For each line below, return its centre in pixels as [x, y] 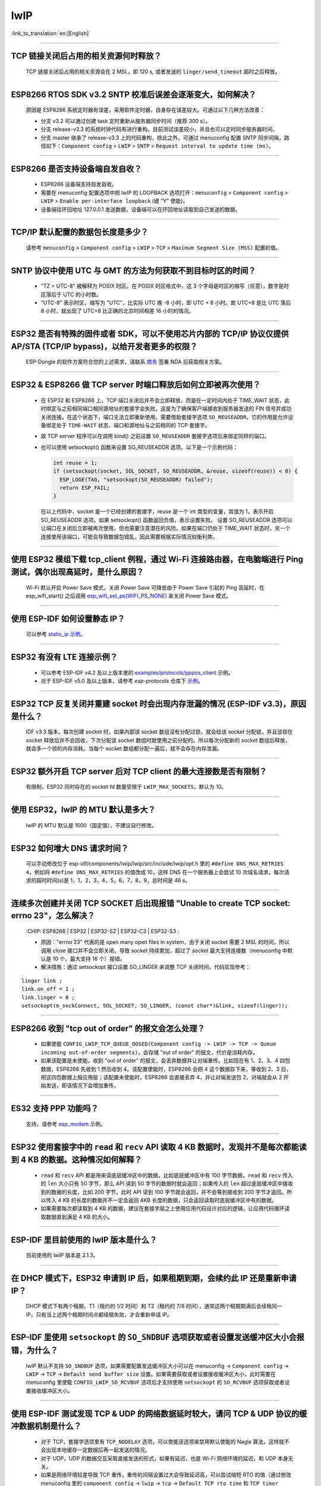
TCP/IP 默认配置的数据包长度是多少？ [80, 232]
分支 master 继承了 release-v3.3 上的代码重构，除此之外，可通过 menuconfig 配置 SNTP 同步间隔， [163, 137]
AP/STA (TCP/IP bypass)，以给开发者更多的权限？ [104, 346]
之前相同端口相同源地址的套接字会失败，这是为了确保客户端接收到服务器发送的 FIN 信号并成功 [177, 409]
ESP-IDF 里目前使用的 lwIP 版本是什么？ [84, 1240]
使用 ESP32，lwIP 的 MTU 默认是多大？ [83, 810]
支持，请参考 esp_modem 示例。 [66, 1124]
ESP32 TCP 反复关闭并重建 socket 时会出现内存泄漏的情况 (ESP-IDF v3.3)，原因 [158, 703]
